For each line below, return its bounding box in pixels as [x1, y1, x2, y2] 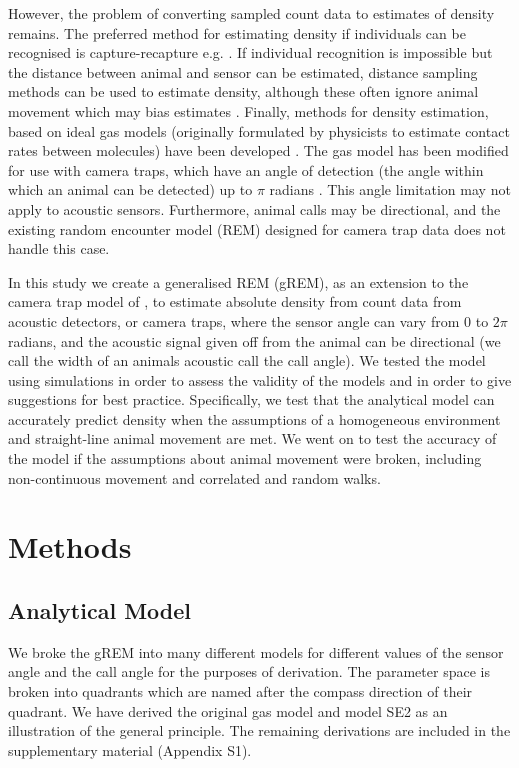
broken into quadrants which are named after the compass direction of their [8, 681, 473, 702]
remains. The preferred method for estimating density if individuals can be [8, 22, 466, 43]
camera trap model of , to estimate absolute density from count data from [8, 291, 462, 312]
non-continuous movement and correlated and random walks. [8, 467, 381, 488]
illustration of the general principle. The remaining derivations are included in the [8, 720, 511, 741]
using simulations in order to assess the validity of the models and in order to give [8, 369, 512, 390]
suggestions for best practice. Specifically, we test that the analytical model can [8, 389, 495, 410]
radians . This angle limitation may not [269, 179, 511, 200]
